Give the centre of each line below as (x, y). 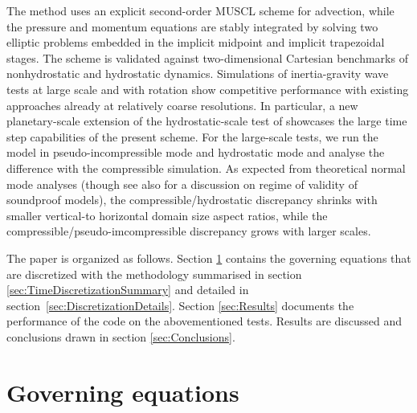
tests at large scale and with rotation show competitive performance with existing (208, 89)
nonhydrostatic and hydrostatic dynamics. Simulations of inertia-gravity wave (198, 74)
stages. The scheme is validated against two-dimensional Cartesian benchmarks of (207, 57)
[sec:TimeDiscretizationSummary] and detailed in (128, 290)
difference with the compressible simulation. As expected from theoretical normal (206, 168)
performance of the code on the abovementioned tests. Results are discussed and (204, 321)
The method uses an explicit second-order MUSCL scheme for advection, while (200, 10)
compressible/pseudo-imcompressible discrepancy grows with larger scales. (189, 231)
